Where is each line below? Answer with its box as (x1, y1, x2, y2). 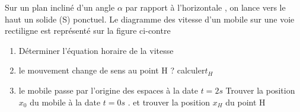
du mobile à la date (30, 95, 101, 108)
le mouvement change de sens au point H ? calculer (18, 64, 205, 76)
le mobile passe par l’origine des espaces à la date (18, 84, 198, 96)
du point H (225, 95, 266, 108)
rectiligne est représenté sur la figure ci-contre (5, 24, 171, 37)
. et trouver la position (127, 95, 210, 108)
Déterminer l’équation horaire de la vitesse (18, 44, 174, 56)
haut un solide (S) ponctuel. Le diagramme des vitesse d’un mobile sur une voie (5, 12, 295, 25)
